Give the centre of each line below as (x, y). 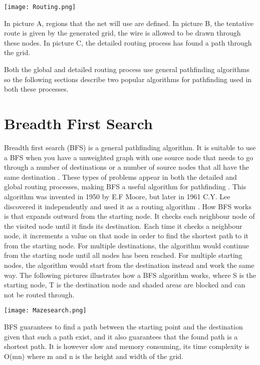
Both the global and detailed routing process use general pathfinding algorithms (127, 69)
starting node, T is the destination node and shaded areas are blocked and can (125, 285)
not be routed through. (39, 294)
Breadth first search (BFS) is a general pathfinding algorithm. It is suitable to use (130, 147)
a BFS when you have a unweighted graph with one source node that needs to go (129, 157)
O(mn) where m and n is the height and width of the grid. (94, 356)
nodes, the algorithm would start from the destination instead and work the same (129, 265)
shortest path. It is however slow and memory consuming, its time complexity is (127, 346)
